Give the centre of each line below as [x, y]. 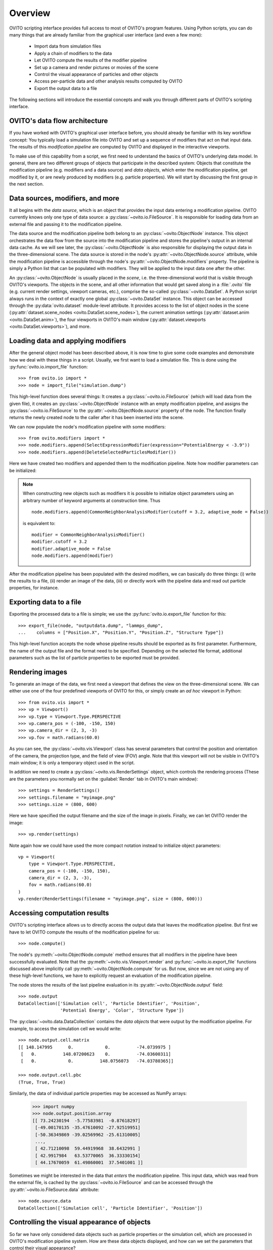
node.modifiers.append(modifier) [72, 556]
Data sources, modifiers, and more [64, 198]
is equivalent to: [39, 523]
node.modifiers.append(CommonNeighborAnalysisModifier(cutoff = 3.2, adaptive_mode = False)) [150, 512]
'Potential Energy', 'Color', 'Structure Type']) [122, 1010]
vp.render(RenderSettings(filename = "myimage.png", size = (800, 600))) [110, 899]
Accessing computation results [59, 913]
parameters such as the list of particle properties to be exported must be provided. [94, 658]
